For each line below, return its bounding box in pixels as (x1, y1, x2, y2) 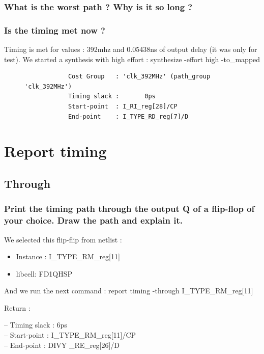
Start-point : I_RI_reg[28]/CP (68, 103, 178, 111)
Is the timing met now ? (4, 23, 105, 36)
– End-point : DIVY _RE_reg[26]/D (4, 339, 120, 350)
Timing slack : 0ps (68, 93, 156, 100)
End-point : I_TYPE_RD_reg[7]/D (68, 113, 189, 120)
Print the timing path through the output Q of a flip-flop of (4, 202, 255, 215)
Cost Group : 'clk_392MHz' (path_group (68, 73, 211, 80)
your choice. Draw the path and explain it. (4, 214, 183, 227)
